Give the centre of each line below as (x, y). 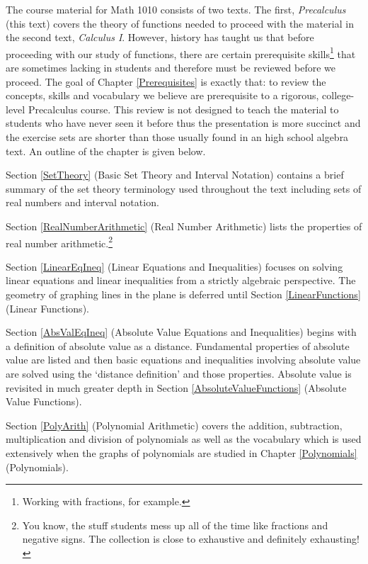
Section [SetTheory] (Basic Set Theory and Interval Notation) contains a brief (175, 175)
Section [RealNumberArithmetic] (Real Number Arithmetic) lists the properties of (184, 226)
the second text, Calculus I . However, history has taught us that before (160, 37)
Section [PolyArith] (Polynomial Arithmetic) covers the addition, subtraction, (174, 425)
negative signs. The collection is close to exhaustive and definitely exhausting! (191, 539)
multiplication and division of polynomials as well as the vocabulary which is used (184, 439)
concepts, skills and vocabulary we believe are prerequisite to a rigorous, (162, 95)
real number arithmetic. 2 (59, 242)
